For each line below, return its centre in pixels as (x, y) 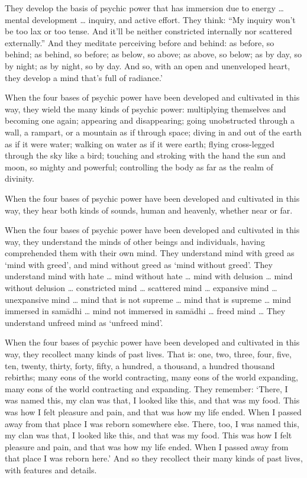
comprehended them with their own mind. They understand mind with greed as (150, 253)
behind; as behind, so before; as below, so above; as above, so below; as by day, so (153, 54)
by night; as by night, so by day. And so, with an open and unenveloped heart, (148, 65)
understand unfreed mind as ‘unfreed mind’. (84, 322)
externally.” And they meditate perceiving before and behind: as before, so (140, 42)
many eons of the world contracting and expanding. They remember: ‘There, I (146, 388)
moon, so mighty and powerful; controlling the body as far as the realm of (139, 167)
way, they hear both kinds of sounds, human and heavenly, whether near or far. (149, 210)
